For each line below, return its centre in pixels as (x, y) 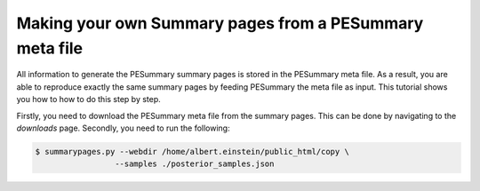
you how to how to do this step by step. (89, 99)
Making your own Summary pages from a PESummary (220, 23)
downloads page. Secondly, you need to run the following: (123, 128)
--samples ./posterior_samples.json (194, 164)
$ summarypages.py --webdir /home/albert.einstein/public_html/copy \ (192, 151)
